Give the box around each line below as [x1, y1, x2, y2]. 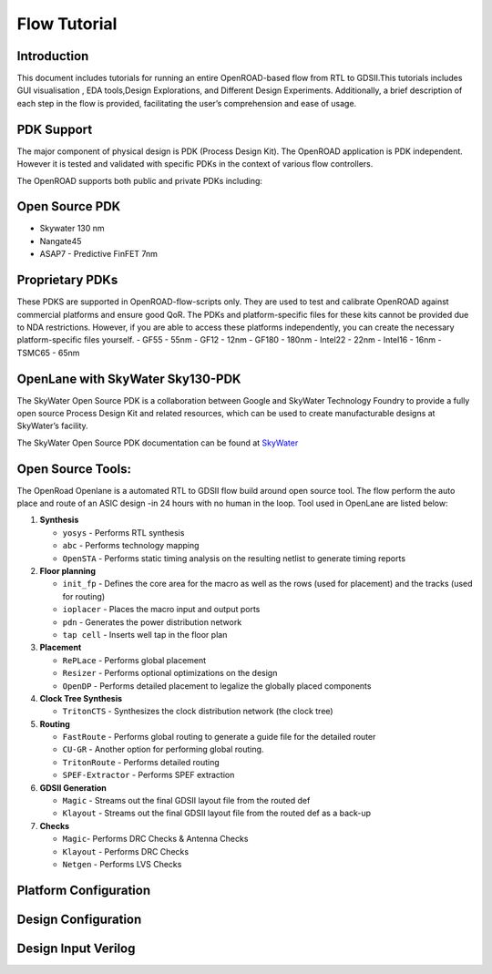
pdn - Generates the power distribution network [62, 616, 242, 628]
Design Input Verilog [16, 940, 136, 956]
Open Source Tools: [16, 461, 132, 477]
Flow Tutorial [16, 14, 118, 34]
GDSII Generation [39, 782, 107, 793]
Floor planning [39, 566, 96, 577]
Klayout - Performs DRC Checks [62, 846, 190, 856]
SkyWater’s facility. [16, 420, 88, 432]
